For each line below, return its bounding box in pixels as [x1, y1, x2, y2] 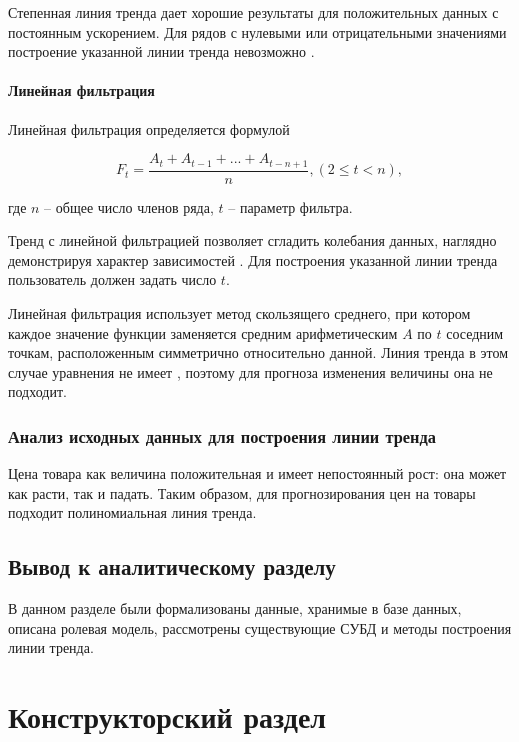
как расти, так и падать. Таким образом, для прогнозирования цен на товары [8, 482, 476, 503]
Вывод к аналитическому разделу [8, 551, 336, 582]
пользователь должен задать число [8, 269, 217, 290]
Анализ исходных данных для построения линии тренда [8, 423, 436, 448]
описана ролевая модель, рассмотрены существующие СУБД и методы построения [8, 617, 512, 638]
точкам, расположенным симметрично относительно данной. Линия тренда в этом [8, 342, 509, 363]
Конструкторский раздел [8, 696, 327, 737]
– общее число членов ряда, [44, 196, 214, 217]
